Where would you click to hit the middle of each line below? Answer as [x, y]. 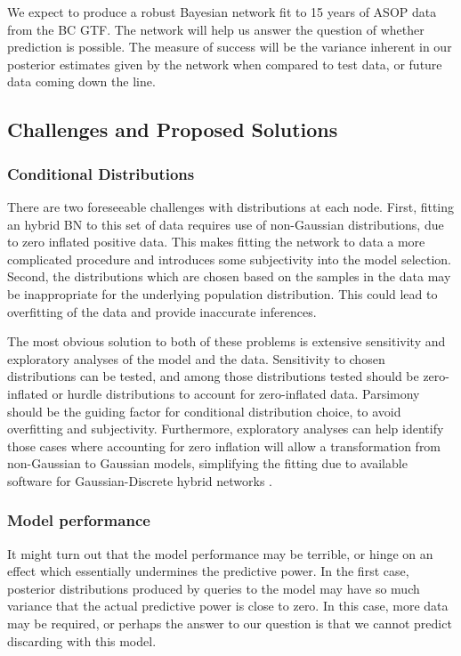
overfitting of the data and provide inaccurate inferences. [162, 311]
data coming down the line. [81, 81]
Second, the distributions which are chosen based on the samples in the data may [229, 276]
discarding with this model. [82, 640]
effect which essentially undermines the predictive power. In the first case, [208, 571]
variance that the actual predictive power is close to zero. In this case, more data [228, 606]
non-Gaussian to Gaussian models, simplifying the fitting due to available [207, 463]
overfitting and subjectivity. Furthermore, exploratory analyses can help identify [226, 429]
